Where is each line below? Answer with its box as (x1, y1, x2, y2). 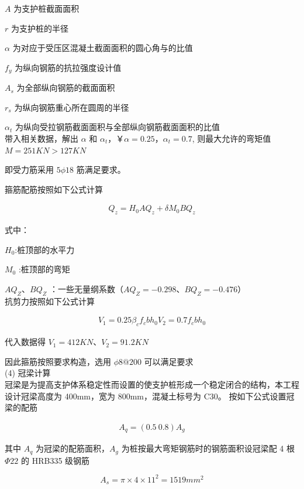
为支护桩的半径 (11, 22, 68, 34)
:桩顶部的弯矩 (18, 263, 70, 275)
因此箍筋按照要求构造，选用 (5, 355, 111, 367)
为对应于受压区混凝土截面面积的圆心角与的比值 (12, 42, 193, 54)
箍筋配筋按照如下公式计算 (5, 183, 103, 195)
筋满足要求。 (76, 163, 126, 176)
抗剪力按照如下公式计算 (5, 295, 95, 307)
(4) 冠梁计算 (5, 367, 51, 379)
